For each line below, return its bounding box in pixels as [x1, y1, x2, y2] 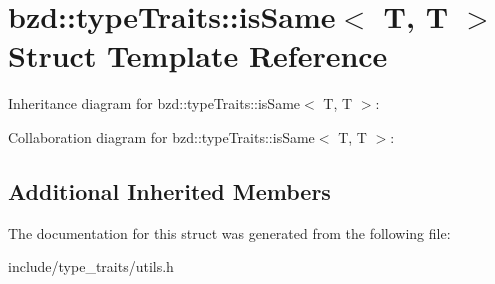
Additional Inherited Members [8, 175, 331, 206]
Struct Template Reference [8, 35, 388, 76]
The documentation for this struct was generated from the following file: [8, 222, 451, 243]
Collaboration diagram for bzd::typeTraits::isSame [8, 126, 315, 147]
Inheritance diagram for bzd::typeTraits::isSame [8, 93, 301, 114]
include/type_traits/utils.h [8, 256, 174, 277]
